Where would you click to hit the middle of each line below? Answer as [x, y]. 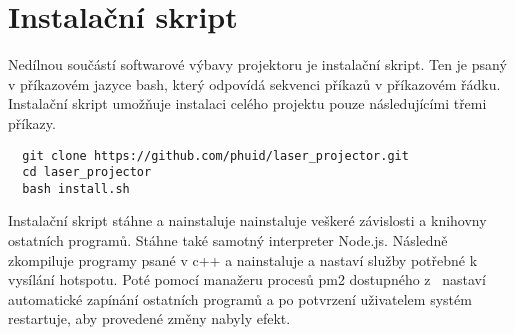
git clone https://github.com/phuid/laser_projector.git [215, 155]
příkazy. [32, 122]
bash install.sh [76, 188]
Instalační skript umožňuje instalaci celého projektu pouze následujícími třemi [247, 103]
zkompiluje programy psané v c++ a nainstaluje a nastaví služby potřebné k [243, 259]
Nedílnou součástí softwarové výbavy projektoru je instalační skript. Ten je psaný [257, 64]
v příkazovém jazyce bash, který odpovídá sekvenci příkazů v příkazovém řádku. [254, 83]
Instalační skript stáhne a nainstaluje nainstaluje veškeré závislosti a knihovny [247, 220]
